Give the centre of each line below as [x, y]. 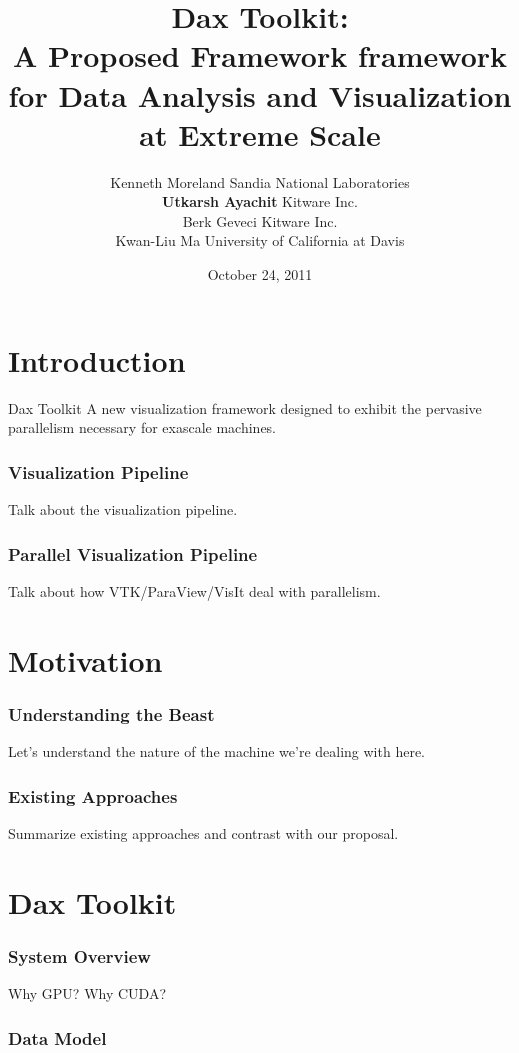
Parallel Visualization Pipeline [133, 553]
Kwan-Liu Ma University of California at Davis [260, 240]
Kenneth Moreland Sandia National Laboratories [260, 181]
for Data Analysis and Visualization [260, 94]
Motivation [85, 659]
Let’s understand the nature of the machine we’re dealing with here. [217, 751]
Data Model [57, 1037]
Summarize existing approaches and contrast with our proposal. [203, 832]
